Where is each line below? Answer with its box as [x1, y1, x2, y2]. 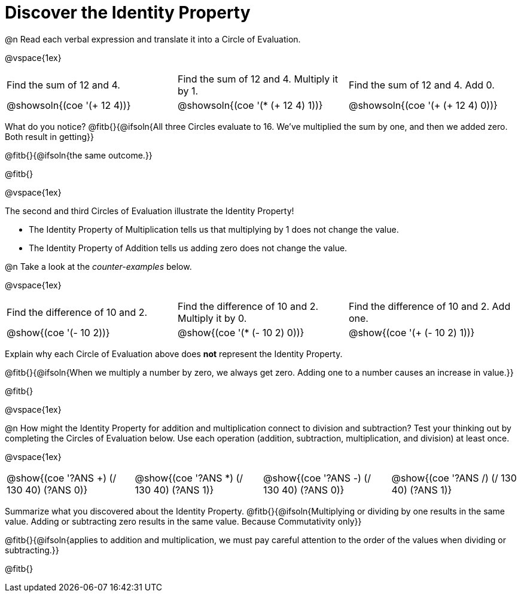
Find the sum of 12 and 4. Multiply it [177, 72, 338, 85]
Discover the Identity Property [5, 2, 251, 23]
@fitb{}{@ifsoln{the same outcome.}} [5, 150, 153, 160]
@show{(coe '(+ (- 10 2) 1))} [348, 326, 475, 339]
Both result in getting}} [5, 131, 95, 142]
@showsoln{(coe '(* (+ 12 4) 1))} [177, 99, 323, 111]
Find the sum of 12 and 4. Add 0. [348, 78, 495, 91]
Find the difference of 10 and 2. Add [348, 300, 511, 312]
